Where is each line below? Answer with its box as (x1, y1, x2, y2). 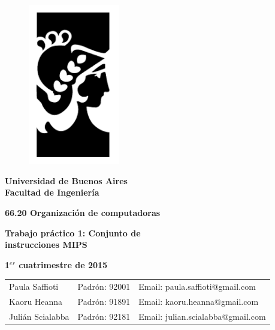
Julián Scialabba (9, 310, 69, 322)
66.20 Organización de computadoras (5, 206, 161, 219)
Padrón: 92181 (77, 310, 131, 322)
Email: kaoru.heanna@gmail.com (138, 295, 259, 307)
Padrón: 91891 (77, 295, 131, 307)
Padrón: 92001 (77, 280, 131, 293)
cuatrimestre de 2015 (19, 258, 108, 271)
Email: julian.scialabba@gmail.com (138, 310, 266, 322)
